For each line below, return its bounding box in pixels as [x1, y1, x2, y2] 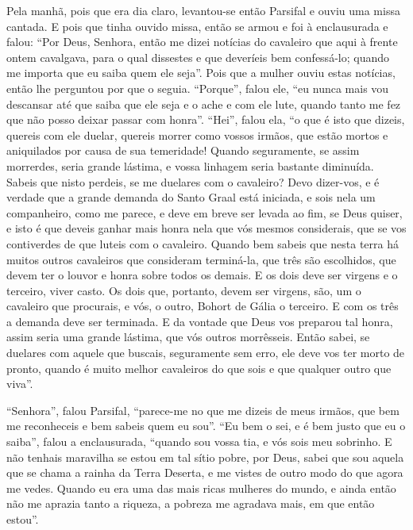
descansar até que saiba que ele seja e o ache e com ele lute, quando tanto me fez [6, 95, 401, 112]
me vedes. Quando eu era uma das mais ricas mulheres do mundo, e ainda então [6, 479, 396, 496]
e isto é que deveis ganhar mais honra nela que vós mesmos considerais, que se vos [6, 220, 407, 236]
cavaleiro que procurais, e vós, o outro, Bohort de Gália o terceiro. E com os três [6, 298, 399, 314]
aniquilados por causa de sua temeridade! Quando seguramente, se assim [6, 142, 360, 159]
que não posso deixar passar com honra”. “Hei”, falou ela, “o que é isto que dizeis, [6, 111, 405, 128]
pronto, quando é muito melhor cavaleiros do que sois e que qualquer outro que [6, 359, 392, 376]
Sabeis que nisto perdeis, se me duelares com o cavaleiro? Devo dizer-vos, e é [6, 173, 380, 190]
